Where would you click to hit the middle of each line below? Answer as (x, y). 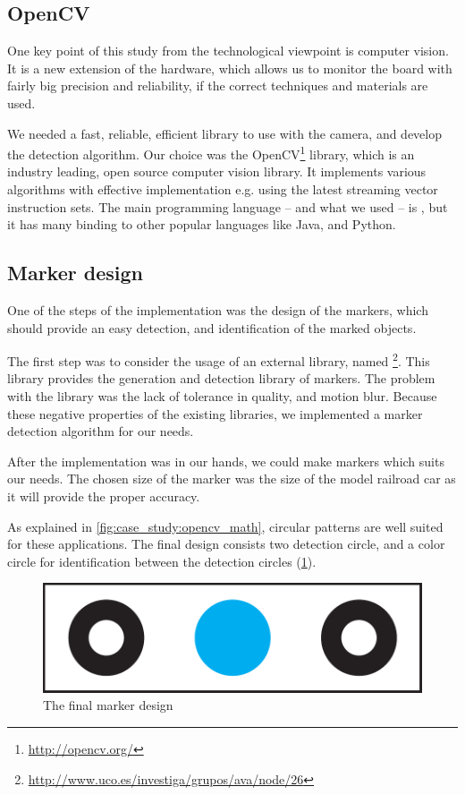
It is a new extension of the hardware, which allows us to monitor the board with (230, 68)
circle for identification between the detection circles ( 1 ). (162, 561)
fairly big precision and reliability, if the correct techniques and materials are (218, 85)
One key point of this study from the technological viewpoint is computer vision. (228, 51)
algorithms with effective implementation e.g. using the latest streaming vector (223, 189)
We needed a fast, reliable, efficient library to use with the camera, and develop (225, 133)
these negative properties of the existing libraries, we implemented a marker (215, 413)
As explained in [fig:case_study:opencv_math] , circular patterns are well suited (225, 526)
